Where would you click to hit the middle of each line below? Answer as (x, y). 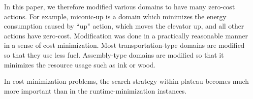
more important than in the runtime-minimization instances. (95, 90)
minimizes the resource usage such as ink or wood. (80, 64)
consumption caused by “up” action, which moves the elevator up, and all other (124, 26)
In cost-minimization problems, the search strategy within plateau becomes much (126, 81)
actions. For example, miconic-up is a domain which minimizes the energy (115, 16)
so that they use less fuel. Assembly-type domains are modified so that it (114, 54)
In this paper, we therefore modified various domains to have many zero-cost (120, 6)
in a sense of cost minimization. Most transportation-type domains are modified (124, 45)
